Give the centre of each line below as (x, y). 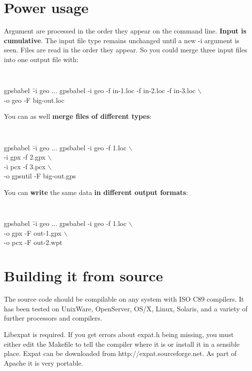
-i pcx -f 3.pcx (25, 166)
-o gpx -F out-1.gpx (33, 233)
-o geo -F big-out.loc (34, 100)
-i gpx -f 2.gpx (25, 157)
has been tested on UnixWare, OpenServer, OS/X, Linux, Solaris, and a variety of (126, 308)
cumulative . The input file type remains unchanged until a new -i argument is (122, 40)
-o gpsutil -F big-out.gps (40, 176)
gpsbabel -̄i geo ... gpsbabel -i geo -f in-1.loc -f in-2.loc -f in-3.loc (100, 90)
